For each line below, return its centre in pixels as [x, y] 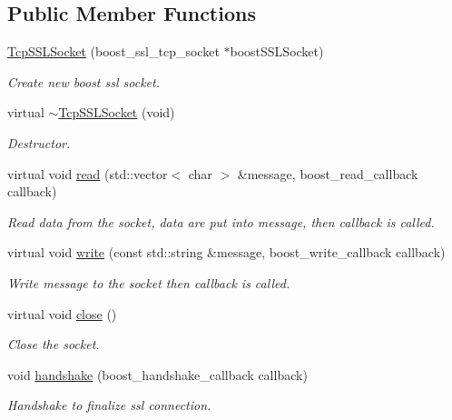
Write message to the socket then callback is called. [149, 282]
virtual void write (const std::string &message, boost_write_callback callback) [226, 252]
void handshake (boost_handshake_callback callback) [157, 374]
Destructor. [39, 142]
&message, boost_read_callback [328, 173]
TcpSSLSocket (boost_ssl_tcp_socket [113, 51]
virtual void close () [62, 313]
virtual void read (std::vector [88, 173]
